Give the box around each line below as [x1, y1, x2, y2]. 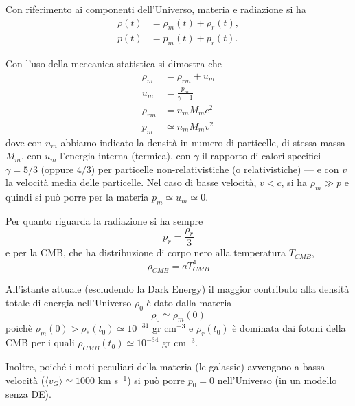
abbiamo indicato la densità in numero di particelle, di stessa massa [60, 135, 346, 149]
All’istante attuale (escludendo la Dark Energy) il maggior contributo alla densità [5, 282, 350, 296]
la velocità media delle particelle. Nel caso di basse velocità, [5, 175, 257, 190]
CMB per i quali [5, 335, 75, 350]
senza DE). [5, 387, 51, 401]
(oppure [41, 161, 74, 176]
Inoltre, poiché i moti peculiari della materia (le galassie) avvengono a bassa [5, 359, 325, 374]
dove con [5, 135, 43, 149]
